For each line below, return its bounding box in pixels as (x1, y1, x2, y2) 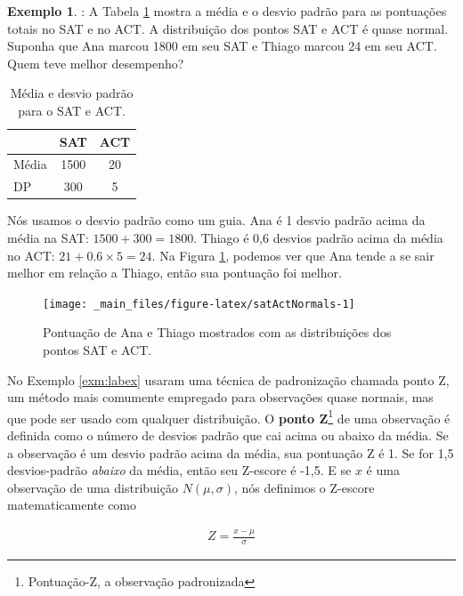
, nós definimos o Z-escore (234, 478, 375, 496)
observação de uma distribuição (7, 478, 178, 496)
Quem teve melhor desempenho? (7, 53, 184, 72)
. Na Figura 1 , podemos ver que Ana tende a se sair (151, 246, 435, 264)
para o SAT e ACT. (18, 101, 126, 119)
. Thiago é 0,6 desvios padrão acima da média (193, 228, 443, 246)
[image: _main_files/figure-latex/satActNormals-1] (43, 297, 355, 310)
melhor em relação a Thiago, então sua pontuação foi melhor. (7, 263, 342, 282)
